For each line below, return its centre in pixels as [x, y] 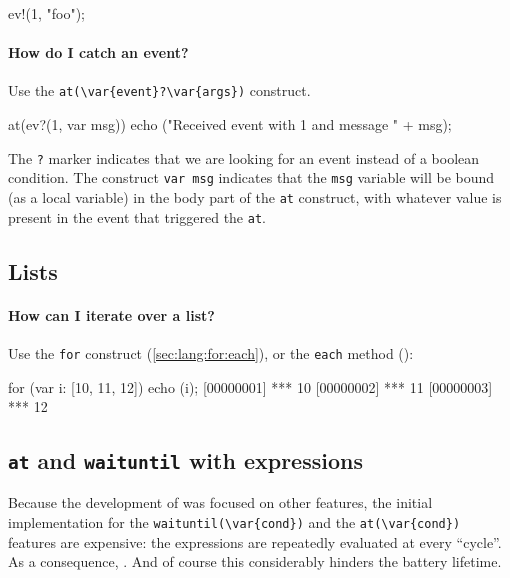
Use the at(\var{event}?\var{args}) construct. [159, 90]
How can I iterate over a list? [111, 314]
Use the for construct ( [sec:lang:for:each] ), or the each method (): [211, 352]
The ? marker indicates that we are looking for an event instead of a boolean [244, 157]
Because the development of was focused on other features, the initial [220, 502]
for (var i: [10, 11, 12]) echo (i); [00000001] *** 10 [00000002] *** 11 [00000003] [250, 386]
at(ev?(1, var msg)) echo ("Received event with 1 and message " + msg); [230, 124]
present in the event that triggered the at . [137, 216]
